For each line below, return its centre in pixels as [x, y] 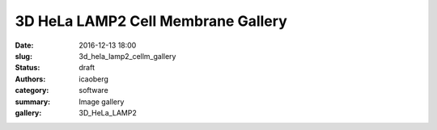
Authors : [30, 79]
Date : [24, 45]
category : [32, 90]
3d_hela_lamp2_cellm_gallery [127, 56]
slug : [23, 56]
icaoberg [94, 79]
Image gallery [102, 102]
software [93, 90]
